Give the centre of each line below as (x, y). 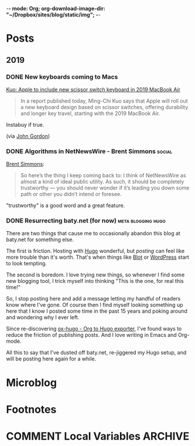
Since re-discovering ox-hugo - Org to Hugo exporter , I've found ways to (94, 329)
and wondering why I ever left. (43, 317)
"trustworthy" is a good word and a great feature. (66, 205)
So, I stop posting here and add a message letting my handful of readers (93, 299)
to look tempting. (26, 263)
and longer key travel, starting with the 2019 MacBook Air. (90, 113)
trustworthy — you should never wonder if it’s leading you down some (105, 188)
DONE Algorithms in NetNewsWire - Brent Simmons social (89, 151)
